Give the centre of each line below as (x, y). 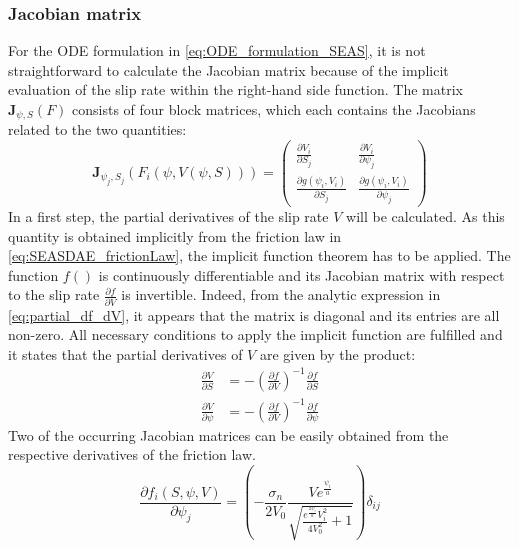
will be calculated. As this (425, 215)
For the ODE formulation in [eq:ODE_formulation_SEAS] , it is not (217, 50)
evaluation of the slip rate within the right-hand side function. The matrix (235, 89)
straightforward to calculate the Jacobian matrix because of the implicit (228, 69)
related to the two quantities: (97, 129)
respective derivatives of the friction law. (132, 454)
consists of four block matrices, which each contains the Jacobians (274, 109)
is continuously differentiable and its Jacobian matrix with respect (301, 274)
